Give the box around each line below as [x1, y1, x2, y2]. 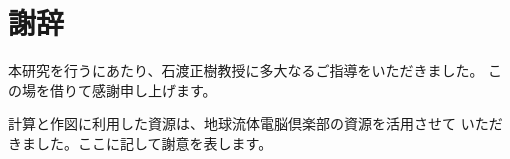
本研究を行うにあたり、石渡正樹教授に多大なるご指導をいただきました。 [8, 60, 484, 81]
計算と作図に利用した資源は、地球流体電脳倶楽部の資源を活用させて [8, 113, 456, 134]
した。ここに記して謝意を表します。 [35, 132, 273, 153]
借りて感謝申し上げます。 [49, 79, 217, 100]
